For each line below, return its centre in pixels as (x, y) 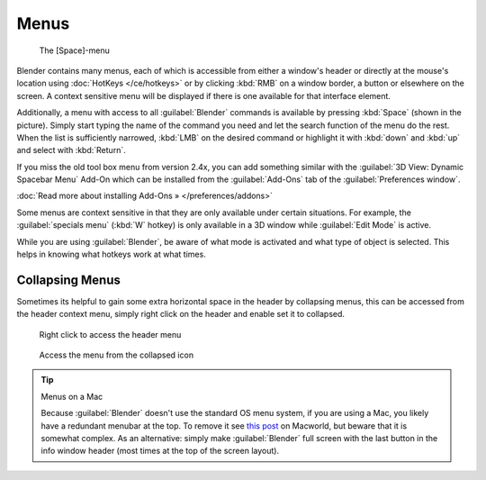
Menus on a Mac (72, 396)
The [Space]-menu (74, 50)
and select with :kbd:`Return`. (71, 150)
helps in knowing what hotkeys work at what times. (111, 254)
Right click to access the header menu (110, 334)
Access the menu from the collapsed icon (116, 355)
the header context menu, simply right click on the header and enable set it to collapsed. (181, 314)
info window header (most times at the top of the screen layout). (160, 451)
